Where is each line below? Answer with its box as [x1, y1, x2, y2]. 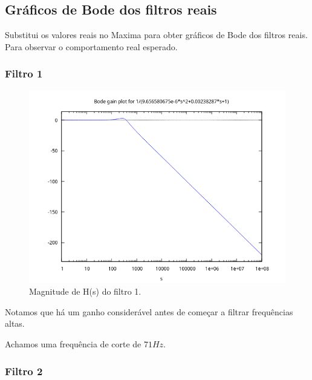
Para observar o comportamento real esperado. [5, 40, 178, 53]
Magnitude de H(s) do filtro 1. [29, 285, 141, 298]
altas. [5, 317, 25, 330]
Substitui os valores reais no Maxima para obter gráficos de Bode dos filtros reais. [5, 28, 308, 41]
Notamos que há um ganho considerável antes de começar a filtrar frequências [5, 305, 293, 318]
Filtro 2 [5, 363, 43, 378]
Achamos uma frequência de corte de [5, 337, 141, 350]
